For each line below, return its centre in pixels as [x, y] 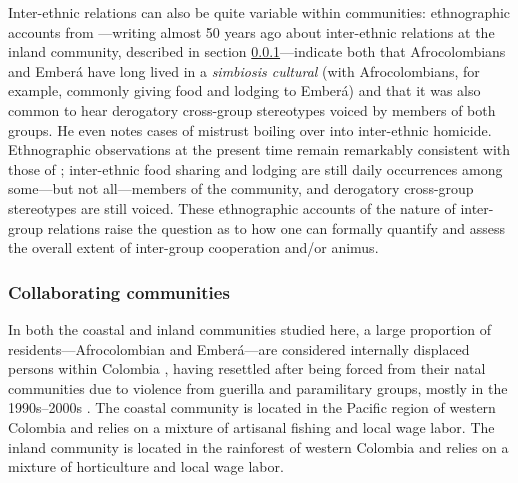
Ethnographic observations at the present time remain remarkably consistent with [259, 149]
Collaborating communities [119, 291]
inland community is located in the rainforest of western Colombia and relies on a [258, 446]
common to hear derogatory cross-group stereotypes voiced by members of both [252, 109]
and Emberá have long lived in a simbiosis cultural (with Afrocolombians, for [244, 70]
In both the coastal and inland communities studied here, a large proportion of [250, 328]
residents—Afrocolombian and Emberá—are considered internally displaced [239, 348]
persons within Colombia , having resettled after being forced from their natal [247, 368]
